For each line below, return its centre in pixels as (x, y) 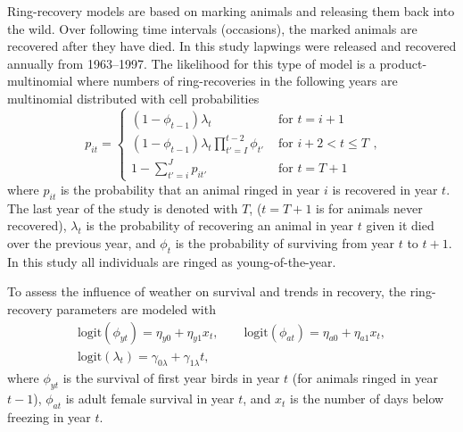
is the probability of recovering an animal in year (220, 225)
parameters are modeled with (136, 308)
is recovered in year (385, 189)
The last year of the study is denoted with (123, 208)
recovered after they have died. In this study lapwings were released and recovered (232, 46)
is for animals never (369, 208)
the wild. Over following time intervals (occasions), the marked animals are (212, 28)
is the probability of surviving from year (285, 242)
